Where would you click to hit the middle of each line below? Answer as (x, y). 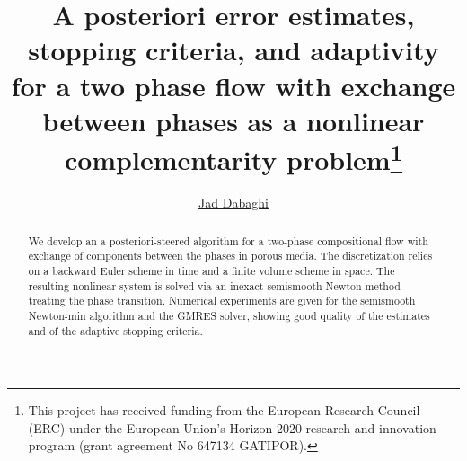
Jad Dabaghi (233, 203)
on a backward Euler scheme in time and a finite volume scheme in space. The (211, 270)
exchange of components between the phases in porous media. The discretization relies (230, 256)
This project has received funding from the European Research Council (224, 410)
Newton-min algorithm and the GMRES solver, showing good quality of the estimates (229, 315)
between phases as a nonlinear (233, 120)
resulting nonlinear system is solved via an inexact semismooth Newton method (214, 285)
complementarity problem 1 (233, 157)
